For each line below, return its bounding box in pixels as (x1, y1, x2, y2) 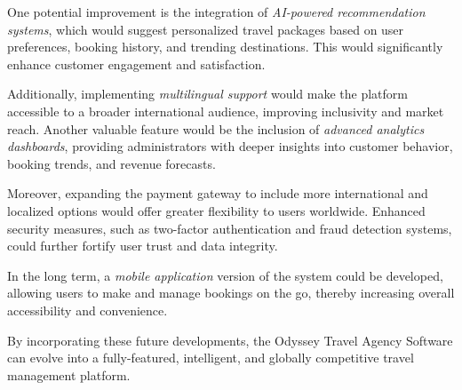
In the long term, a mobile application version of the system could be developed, (7, 266, 443, 284)
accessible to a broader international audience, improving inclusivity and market (7, 101, 444, 120)
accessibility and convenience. (7, 300, 168, 319)
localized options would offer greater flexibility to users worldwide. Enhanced (7, 201, 426, 219)
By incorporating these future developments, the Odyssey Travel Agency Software (7, 330, 453, 349)
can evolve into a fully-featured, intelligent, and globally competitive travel (7, 348, 414, 367)
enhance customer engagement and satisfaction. (7, 54, 266, 73)
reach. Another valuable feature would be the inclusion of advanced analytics (7, 119, 425, 138)
